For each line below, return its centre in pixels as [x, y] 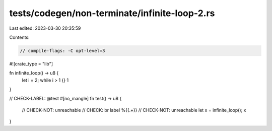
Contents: [19, 37]
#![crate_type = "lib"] [31, 63]
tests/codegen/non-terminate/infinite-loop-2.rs [112, 13]
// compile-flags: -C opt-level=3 [62, 51]
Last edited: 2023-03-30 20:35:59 [45, 28]
